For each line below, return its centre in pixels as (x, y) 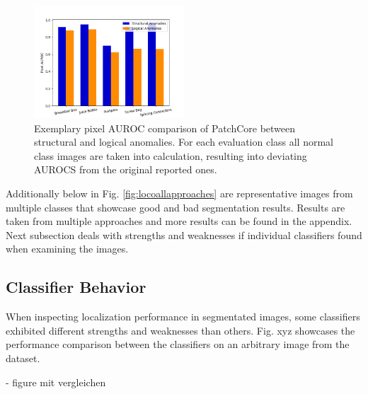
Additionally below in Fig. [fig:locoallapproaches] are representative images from (179, 193)
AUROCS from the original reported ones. (126, 169)
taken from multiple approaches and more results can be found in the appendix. (179, 221)
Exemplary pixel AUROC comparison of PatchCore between (165, 128)
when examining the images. (67, 249)
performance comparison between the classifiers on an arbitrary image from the (178, 344)
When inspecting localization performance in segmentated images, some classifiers (183, 317)
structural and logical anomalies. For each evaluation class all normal (184, 142)
